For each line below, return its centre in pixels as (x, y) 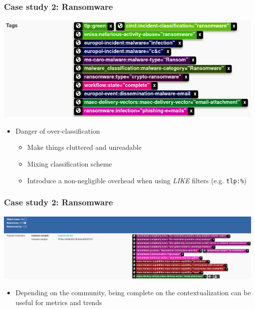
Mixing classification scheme (70, 163)
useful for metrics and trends (59, 302)
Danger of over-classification (58, 130)
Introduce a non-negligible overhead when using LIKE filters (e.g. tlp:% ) (137, 180)
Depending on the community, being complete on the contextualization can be (133, 293)
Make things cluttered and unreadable (84, 147)
